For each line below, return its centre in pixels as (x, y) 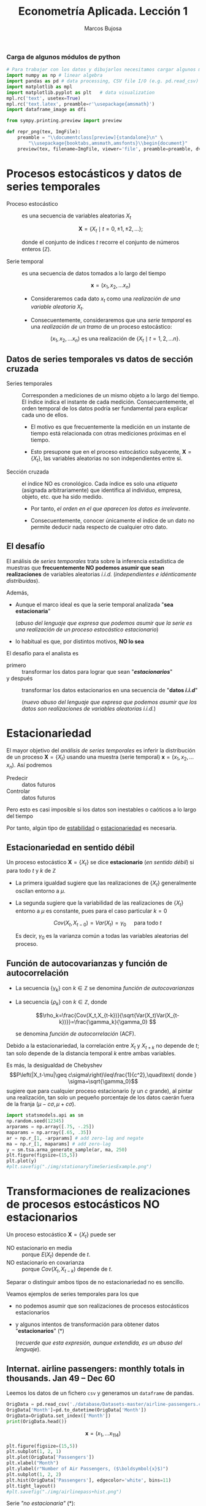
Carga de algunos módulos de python (63, 57)
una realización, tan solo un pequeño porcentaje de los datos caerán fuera (101, 1098)
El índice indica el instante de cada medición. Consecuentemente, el (108, 402)
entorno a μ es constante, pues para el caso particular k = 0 (91, 911)
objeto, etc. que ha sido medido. (63, 497)
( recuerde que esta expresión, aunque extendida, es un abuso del (99, 1343)
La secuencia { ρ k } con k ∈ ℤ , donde (61, 1002)
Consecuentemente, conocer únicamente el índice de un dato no (113, 521)
